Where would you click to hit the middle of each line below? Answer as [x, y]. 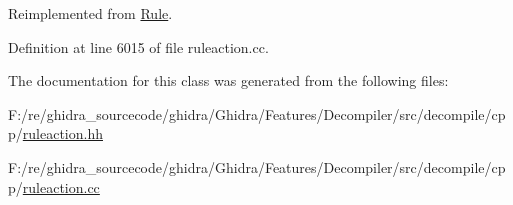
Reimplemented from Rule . [90, 13]
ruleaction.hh [62, 133]
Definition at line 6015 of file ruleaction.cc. [138, 46]
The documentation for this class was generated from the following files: [228, 80]
